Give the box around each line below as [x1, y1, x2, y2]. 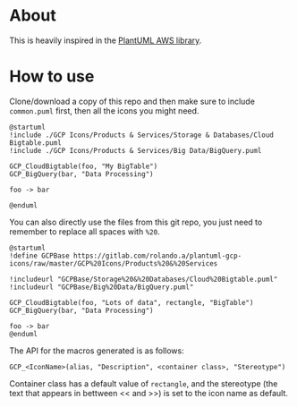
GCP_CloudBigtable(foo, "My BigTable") [9, 162, 158, 171]
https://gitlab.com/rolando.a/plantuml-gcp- [72, 251, 242, 260]
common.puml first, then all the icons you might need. [9, 105, 199, 116]
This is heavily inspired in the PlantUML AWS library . [9, 35, 202, 46]
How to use [9, 66, 95, 87]
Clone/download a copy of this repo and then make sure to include [9, 96, 255, 106]
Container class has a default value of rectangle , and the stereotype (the [9, 377, 278, 389]
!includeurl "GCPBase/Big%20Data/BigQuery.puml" [9, 283, 194, 292]
